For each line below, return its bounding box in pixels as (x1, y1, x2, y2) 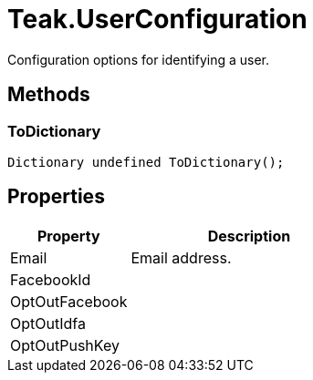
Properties (7, 185, 105, 209)
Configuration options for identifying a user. (7, 51, 269, 67)
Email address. (130, 248, 232, 267)
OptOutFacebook (10, 292, 128, 311)
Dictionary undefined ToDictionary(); (7, 154, 285, 169)
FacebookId (10, 270, 91, 289)
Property (37, 226, 100, 245)
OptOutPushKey (10, 335, 120, 354)
